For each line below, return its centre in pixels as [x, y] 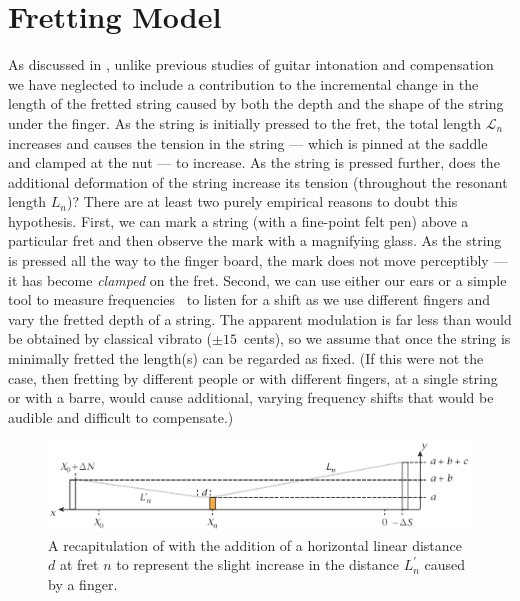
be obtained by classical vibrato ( [110, 338]
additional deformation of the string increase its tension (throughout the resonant [258, 181]
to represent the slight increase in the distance [257, 564]
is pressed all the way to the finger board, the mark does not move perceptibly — [258, 260]
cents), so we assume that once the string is [377, 338]
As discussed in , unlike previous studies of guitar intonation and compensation [251, 64]
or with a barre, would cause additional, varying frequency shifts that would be [251, 397]
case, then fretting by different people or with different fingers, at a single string [253, 377]
